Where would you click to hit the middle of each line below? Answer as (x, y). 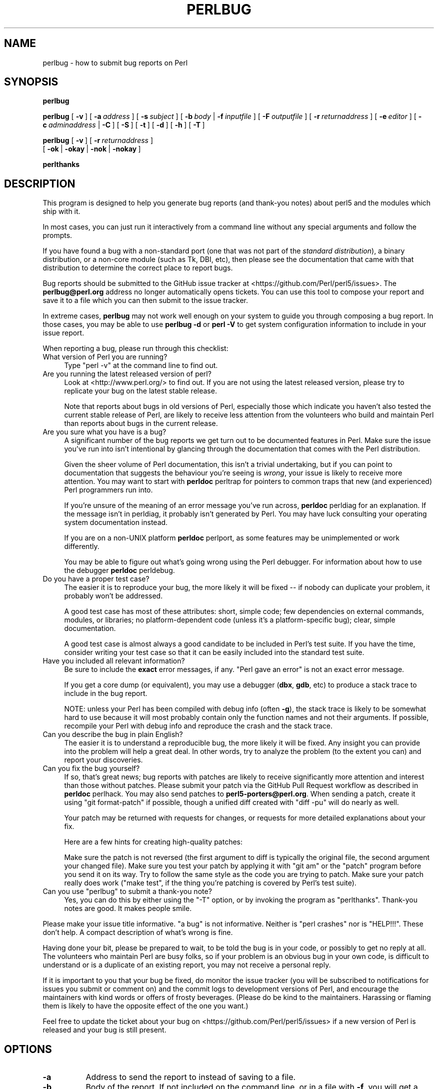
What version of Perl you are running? (105, 357)
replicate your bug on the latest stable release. (140, 391)
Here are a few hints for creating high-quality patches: (153, 842)
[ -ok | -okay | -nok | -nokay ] (92, 149)
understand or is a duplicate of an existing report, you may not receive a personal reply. (187, 965)
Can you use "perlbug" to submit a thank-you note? (127, 891)
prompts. (57, 235)
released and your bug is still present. (104, 1030)
